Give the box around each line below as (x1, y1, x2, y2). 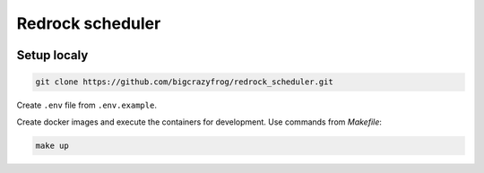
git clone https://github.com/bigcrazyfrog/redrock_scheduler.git (35, 77, 333, 87)
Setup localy (16, 48, 89, 63)
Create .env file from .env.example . (16, 99, 157, 111)
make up (35, 140, 69, 151)
